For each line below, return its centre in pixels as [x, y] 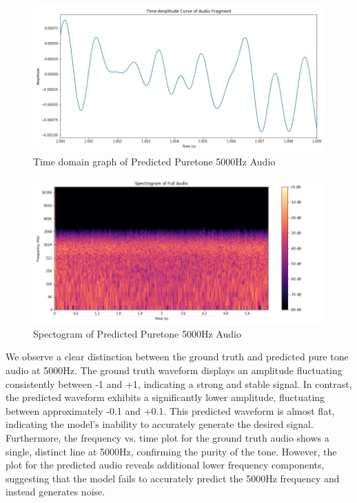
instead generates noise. [55, 492]
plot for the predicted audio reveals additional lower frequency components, [165, 465]
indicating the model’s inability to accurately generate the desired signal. [160, 424]
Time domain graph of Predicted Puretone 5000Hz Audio [154, 161]
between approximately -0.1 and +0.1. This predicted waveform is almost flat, [170, 410]
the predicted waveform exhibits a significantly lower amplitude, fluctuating [165, 397]
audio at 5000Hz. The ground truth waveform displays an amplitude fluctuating [174, 370]
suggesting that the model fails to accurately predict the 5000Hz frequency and [173, 478]
